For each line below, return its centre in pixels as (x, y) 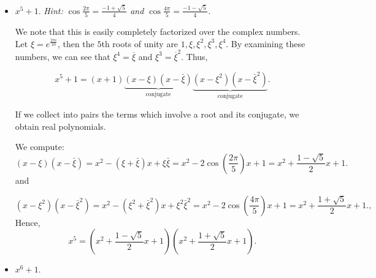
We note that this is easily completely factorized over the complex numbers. (158, 32)
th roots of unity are (140, 43)
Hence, (28, 222)
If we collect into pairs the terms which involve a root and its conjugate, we (157, 114)
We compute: (40, 147)
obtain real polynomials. (60, 126)
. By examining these (266, 43)
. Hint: (51, 10)
